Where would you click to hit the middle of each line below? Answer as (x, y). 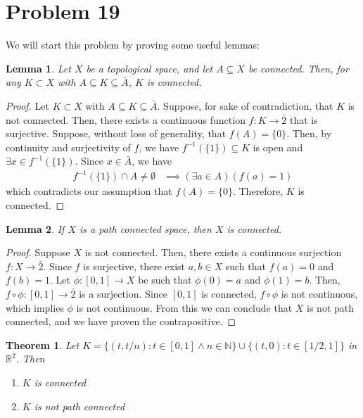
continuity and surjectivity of (68, 147)
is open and (278, 147)
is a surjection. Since (123, 293)
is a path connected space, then (146, 228)
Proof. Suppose (38, 252)
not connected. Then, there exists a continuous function (126, 119)
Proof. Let (27, 105)
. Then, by (309, 133)
